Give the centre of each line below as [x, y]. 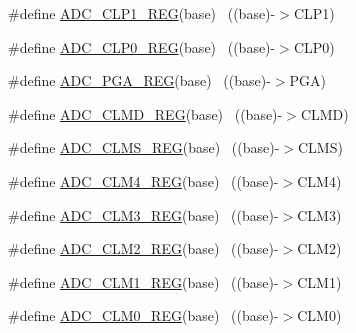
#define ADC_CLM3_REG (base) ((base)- [143, 214]
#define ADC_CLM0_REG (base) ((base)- [143, 315]
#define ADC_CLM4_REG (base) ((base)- [143, 180]
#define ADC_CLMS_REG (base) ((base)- [144, 147]
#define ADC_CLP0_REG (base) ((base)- [142, 46]
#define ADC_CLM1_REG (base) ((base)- [143, 281]
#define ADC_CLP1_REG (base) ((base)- [142, 13]
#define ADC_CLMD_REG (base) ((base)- [145, 113]
